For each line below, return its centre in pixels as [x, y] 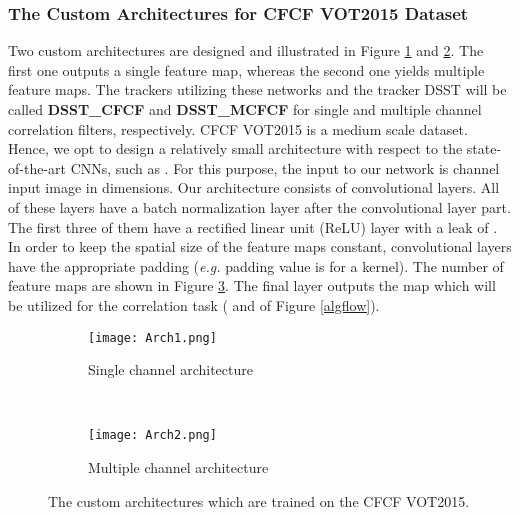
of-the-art [37, 167]
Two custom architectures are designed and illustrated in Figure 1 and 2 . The [246, 50]
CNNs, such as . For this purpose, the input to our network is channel [285, 167]
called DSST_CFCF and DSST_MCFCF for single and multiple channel [245, 109]
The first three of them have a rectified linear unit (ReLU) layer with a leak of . [253, 226]
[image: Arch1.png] [152, 337]
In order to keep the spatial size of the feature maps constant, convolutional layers [260, 246]
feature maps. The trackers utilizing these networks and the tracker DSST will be [257, 89]
